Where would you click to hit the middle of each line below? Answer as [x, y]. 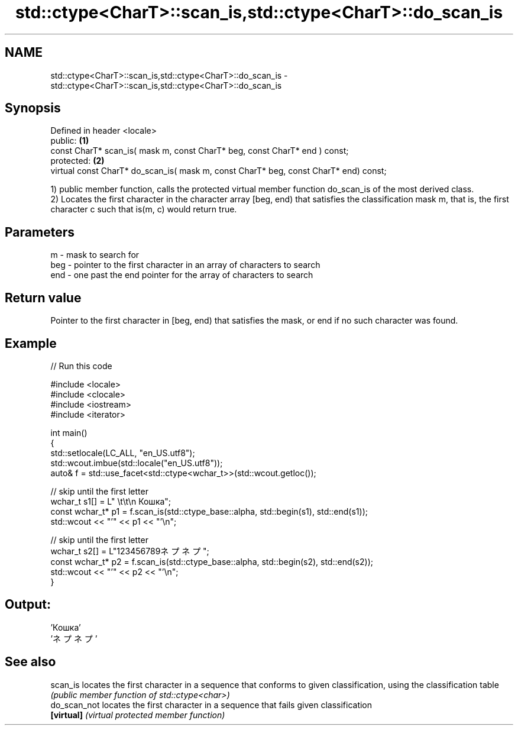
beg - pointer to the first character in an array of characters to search [185, 265]
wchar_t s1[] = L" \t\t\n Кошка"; [111, 501]
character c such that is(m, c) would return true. [144, 209]
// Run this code [81, 366]
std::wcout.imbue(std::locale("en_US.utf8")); [137, 463]
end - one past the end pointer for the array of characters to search [182, 275]
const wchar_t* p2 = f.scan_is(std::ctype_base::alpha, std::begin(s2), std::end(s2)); [212, 561]
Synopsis [33, 108]
